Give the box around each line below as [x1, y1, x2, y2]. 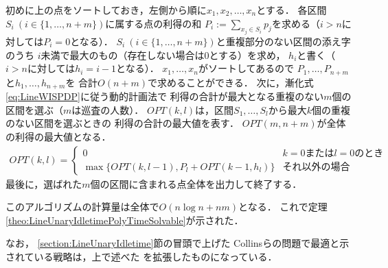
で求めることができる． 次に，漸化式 [148, 75, 314, 89]
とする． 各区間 [256, 3, 327, 16]
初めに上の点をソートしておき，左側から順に [5, 3, 207, 16]
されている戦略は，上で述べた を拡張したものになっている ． [5, 249, 277, 263]
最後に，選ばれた [5, 176, 82, 191]
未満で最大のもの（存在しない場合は [41, 47, 205, 62]
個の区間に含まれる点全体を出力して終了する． [90, 176, 302, 191]
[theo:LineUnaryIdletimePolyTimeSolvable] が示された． [5, 212, 244, 227]
